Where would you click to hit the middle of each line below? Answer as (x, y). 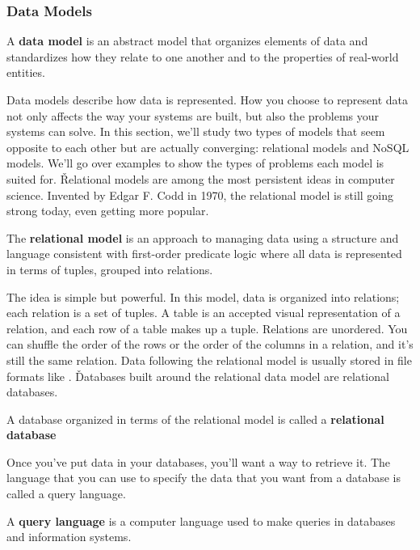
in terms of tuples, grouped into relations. (110, 269)
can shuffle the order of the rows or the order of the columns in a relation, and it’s (210, 344)
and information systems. (69, 537)
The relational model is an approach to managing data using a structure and (203, 237)
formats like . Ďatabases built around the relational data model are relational (198, 376)
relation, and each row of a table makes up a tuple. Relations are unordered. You (207, 328)
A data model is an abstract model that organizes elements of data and (187, 41)
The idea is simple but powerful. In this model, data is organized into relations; (203, 296)
